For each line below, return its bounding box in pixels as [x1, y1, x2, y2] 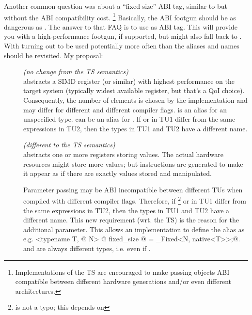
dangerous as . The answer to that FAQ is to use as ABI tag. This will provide [4, 21, 238, 31]
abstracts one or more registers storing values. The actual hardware [23, 149, 223, 159]
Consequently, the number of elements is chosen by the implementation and [23, 95, 248, 105]
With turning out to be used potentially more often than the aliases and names [4, 41, 239, 51]
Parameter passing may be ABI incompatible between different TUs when [23, 184, 243, 194]
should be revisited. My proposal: [4, 50, 103, 60]
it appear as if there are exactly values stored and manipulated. [23, 168, 212, 178]
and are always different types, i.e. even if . [23, 243, 151, 253]
